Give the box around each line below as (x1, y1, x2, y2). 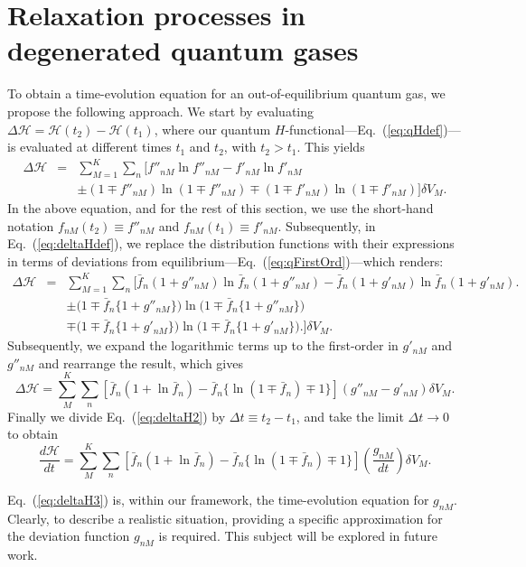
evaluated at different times (20, 137, 172, 156)
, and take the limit (296, 406, 404, 425)
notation (7, 216, 54, 235)
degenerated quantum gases (7, 32, 359, 69)
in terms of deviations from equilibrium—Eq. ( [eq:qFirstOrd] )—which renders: (7, 251, 444, 270)
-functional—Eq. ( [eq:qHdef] (285, 119, 444, 138)
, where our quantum (154, 119, 271, 138)
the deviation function (7, 526, 130, 545)
